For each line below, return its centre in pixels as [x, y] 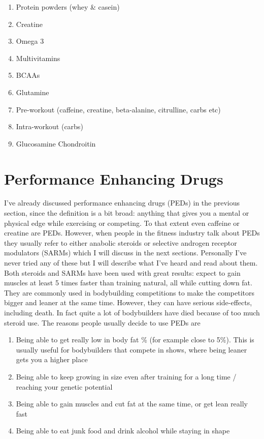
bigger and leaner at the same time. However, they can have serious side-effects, [128, 302]
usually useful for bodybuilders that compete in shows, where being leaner [131, 349]
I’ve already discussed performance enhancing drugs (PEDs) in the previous [122, 203]
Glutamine [32, 92]
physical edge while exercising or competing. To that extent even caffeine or [122, 223]
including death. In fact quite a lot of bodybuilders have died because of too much [132, 312]
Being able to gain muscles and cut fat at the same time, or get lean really [132, 404]
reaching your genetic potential [64, 386]
